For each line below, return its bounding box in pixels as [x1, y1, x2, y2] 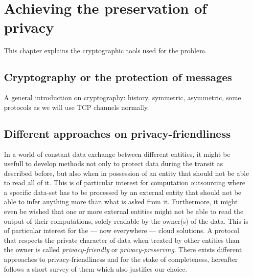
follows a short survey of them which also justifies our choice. [4, 263, 187, 274]
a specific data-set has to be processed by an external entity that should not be [4, 187, 242, 197]
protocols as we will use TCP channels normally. [4, 102, 149, 112]
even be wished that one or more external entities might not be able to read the [4, 206, 244, 216]
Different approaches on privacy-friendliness [4, 126, 231, 141]
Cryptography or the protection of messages [4, 69, 232, 85]
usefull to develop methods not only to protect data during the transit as [4, 158, 223, 169]
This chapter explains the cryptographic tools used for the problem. [4, 45, 207, 56]
